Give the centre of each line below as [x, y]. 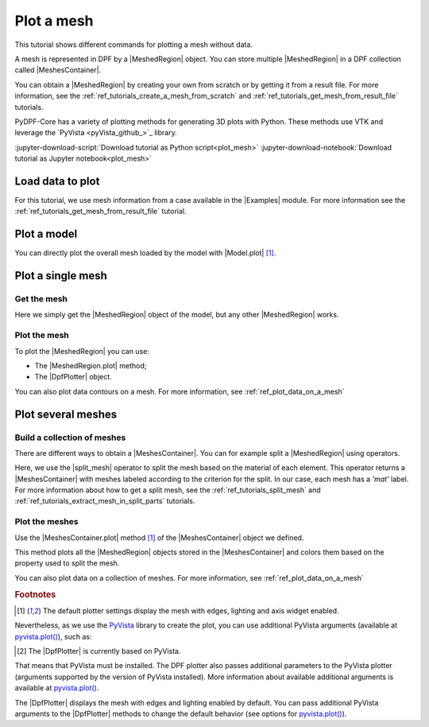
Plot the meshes [46, 522]
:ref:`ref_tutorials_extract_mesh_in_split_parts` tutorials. [105, 501]
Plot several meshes [66, 414]
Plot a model [46, 234]
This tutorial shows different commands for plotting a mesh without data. [134, 45]
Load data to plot [57, 181]
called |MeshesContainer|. [58, 70]
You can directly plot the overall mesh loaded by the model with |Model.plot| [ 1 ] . [145, 253]
